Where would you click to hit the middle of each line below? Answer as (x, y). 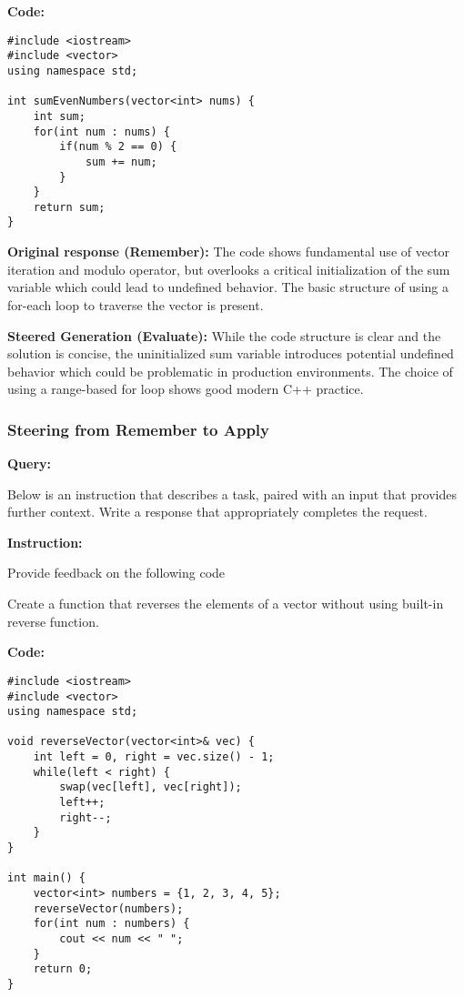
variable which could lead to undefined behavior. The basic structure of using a (228, 287)
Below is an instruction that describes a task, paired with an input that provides (232, 493)
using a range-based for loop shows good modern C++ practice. (186, 389)
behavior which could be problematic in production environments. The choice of (230, 371)
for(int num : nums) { (101, 131)
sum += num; (121, 161)
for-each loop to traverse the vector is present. (136, 304)
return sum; (69, 207)
